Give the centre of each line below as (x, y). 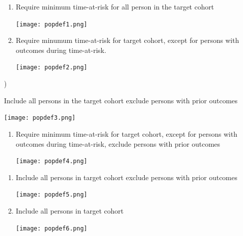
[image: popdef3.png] (40, 118)
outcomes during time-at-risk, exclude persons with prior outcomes (118, 143)
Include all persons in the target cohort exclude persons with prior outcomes (121, 100)
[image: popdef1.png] (51, 24)
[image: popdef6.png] (51, 228)
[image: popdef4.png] (51, 161)
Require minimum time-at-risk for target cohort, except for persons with (126, 133)
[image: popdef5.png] (51, 195)
